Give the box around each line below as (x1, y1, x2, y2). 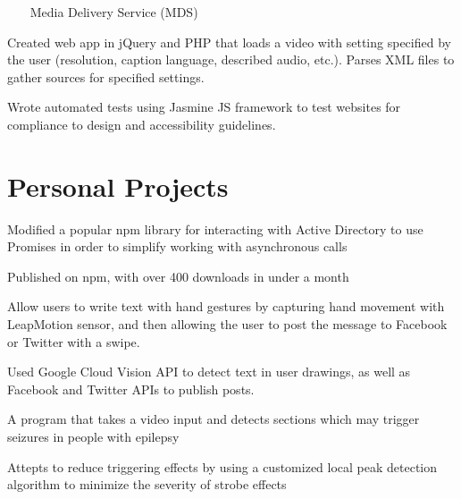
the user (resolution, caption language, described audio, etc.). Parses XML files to (7, 50, 455, 69)
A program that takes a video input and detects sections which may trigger (7, 410, 420, 428)
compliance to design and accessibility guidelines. (7, 114, 276, 133)
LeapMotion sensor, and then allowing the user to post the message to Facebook (7, 315, 448, 334)
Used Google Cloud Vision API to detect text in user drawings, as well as (7, 362, 411, 381)
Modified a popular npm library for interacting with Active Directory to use (7, 219, 423, 238)
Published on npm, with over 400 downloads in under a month (7, 266, 349, 285)
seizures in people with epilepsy (7, 427, 180, 446)
